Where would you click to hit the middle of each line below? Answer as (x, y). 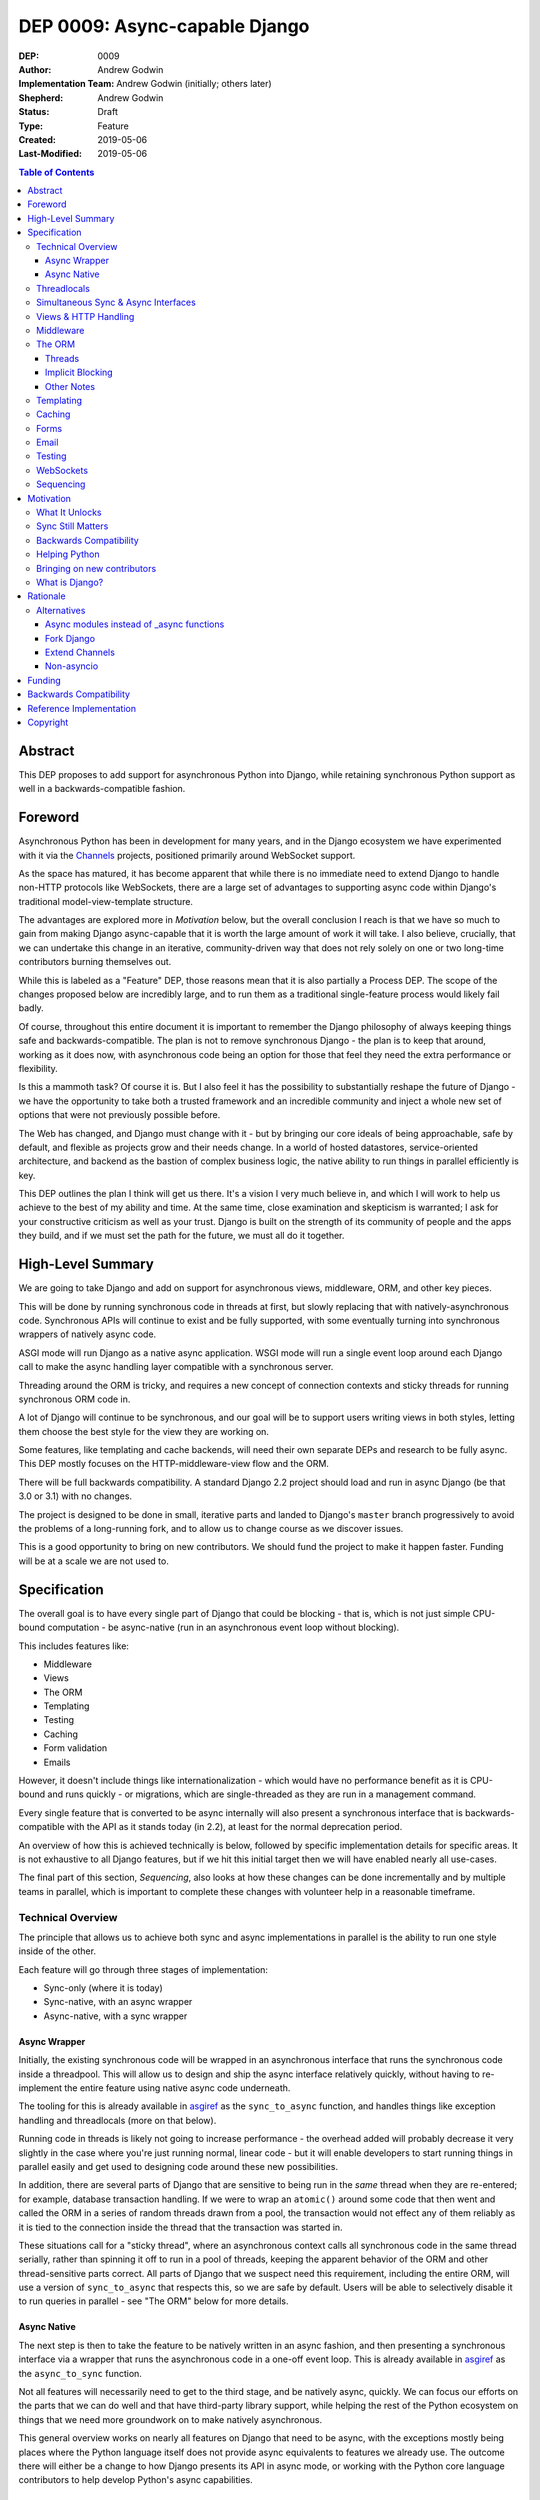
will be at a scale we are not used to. (93, 1561)
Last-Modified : (50, 154)
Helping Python (68, 554)
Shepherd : (41, 97)
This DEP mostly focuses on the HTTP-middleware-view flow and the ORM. (174, 1464)
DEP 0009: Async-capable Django (164, 26)
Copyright (48, 722)
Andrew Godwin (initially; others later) (194, 84)
